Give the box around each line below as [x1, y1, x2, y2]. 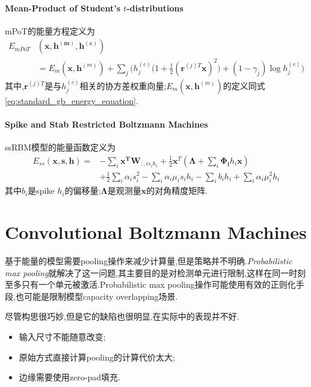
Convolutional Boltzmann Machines [5, 220, 307, 244]
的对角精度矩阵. [146, 184, 208, 197]
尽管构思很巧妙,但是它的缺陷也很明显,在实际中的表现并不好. [5, 310, 239, 323]
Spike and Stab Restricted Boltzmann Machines [5, 118, 208, 131]
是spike [28, 184, 55, 197]
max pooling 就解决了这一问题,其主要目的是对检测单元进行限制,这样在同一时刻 [5, 266, 306, 279]
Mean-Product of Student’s [5, 1, 120, 14]
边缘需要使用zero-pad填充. [19, 371, 120, 383]
